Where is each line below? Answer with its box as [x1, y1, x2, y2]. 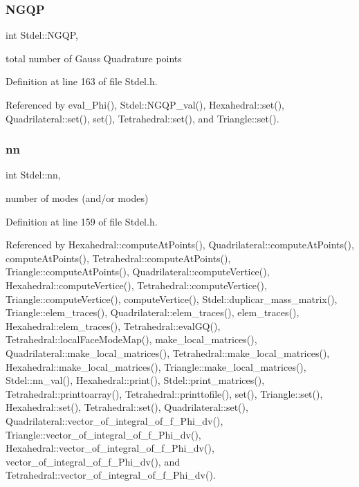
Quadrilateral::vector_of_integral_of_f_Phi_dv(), [6, 413, 223, 428]
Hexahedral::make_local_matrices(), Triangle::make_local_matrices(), [6, 359, 306, 374]
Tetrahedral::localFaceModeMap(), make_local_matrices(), [6, 332, 257, 347]
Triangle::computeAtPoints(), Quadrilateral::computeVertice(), [6, 264, 270, 279]
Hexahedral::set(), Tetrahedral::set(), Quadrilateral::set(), [6, 400, 248, 414]
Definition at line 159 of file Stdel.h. [6, 214, 158, 228]
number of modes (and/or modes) [6, 191, 149, 205]
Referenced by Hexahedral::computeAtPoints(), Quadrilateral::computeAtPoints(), [6, 237, 354, 252]
